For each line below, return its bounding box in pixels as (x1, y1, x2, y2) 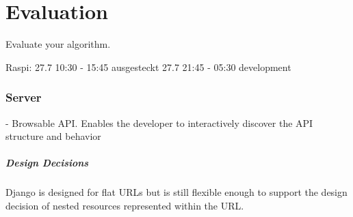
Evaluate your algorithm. (5, 37, 111, 51)
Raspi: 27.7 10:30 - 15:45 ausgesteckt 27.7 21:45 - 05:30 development (5, 59, 291, 74)
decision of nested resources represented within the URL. (5, 198, 244, 212)
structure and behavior (5, 129, 101, 143)
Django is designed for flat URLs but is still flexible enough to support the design (5, 185, 348, 199)
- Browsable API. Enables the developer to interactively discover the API (5, 115, 313, 130)
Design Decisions (5, 156, 89, 170)
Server (5, 89, 42, 106)
